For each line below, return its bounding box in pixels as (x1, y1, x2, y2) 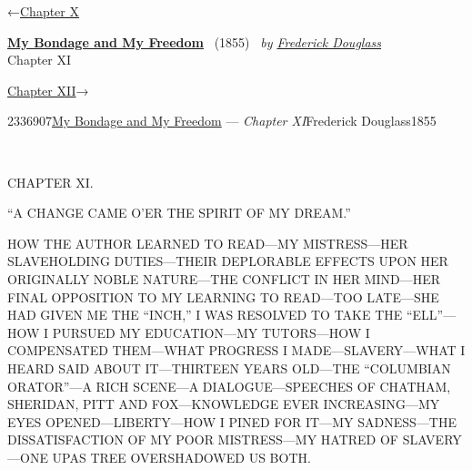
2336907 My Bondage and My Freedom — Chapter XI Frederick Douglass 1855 (7, 111, 437, 130)
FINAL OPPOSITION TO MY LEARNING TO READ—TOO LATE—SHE (7, 287, 439, 306)
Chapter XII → (7, 80, 89, 99)
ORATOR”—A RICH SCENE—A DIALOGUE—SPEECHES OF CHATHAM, (7, 376, 451, 395)
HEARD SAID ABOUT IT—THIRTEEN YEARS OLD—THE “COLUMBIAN (7, 358, 451, 377)
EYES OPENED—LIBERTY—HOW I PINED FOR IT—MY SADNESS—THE (7, 412, 457, 431)
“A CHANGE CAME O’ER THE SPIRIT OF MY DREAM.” (7, 203, 351, 222)
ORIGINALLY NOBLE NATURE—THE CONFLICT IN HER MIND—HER (7, 269, 441, 288)
